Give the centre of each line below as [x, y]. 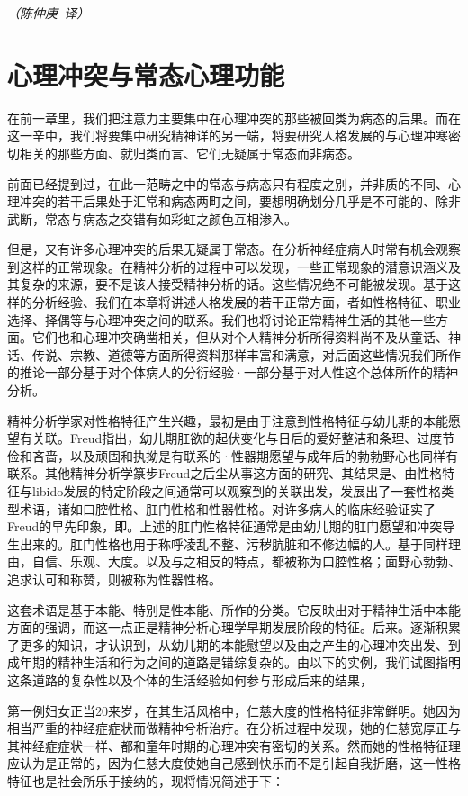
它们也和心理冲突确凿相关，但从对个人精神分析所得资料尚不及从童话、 [240, 337]
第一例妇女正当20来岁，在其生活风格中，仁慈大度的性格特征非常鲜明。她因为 [234, 710]
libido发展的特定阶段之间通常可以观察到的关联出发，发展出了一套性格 [237, 491]
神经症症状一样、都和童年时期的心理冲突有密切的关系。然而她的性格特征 [234, 745]
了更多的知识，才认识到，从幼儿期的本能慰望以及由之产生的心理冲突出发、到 [234, 644]
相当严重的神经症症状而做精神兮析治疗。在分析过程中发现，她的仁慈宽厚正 [228, 728]
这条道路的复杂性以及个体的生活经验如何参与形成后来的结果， [190, 679]
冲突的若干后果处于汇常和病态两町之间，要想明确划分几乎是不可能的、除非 [240, 201]
